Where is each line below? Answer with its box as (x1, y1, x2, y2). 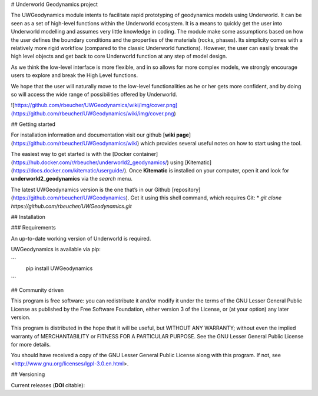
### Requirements (11, 224, 56, 231)
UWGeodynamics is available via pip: (11, 246, 101, 253)
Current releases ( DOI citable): (11, 381, 85, 388)
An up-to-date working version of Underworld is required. (11, 235, 151, 242)
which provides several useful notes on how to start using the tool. (140, 139, 302, 147)
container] (132, 151, 158, 158)
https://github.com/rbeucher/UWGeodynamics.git (11, 202, 132, 209)
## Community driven (11, 286, 64, 294)
